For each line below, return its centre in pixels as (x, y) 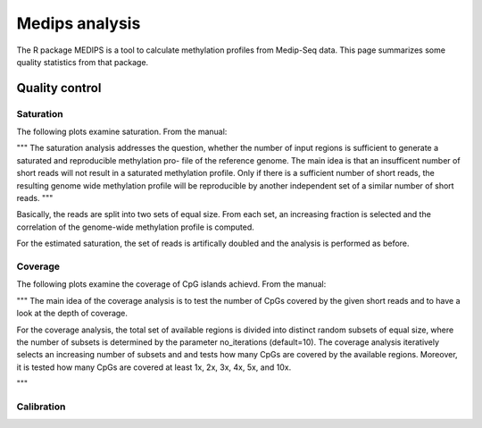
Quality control (59, 88)
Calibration (41, 407)
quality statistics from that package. (83, 62)
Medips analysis (79, 23)
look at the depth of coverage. (72, 314)
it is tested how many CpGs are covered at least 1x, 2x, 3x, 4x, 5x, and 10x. (154, 367)
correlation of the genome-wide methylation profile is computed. (135, 227)
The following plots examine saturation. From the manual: (122, 132)
